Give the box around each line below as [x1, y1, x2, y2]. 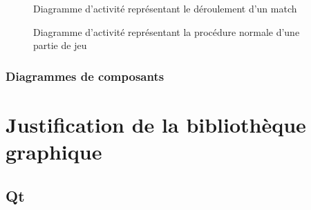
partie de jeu [33, 38, 87, 52]
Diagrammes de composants [6, 67, 164, 84]
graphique [6, 137, 102, 165]
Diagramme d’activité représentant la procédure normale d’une [33, 24, 300, 39]
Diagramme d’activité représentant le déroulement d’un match [33, 1, 297, 15]
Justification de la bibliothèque [6, 110, 306, 138]
